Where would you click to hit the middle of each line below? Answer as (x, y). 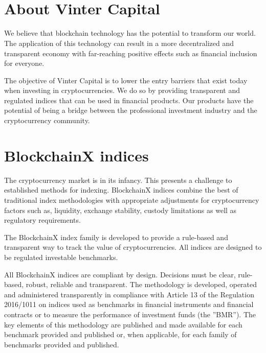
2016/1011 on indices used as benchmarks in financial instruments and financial (129, 304)
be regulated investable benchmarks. (61, 257)
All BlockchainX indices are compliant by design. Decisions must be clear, (120, 274)
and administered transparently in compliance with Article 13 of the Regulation (129, 294)
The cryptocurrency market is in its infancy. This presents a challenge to (118, 180)
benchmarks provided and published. (62, 344)
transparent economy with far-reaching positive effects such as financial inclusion (131, 53)
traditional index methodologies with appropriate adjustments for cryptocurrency (132, 199)
